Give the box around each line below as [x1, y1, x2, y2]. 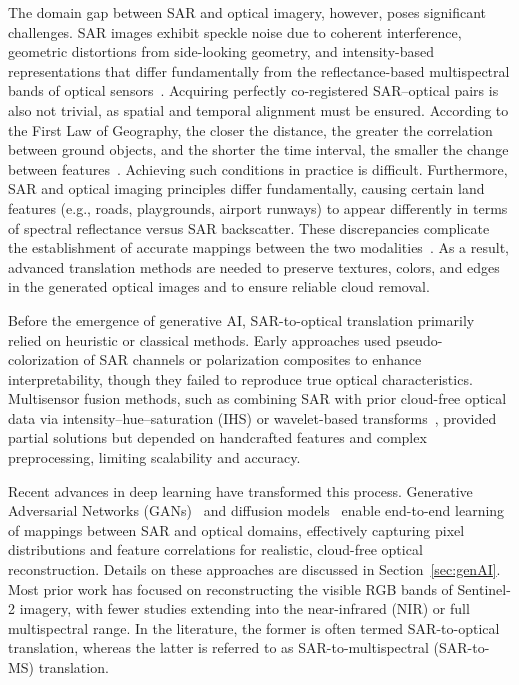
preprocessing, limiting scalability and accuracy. [8, 447, 301, 468]
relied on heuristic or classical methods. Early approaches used [8, 329, 392, 350]
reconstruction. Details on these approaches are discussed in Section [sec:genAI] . [8, 559, 501, 580]
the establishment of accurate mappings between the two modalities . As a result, [8, 237, 510, 258]
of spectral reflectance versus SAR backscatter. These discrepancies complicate [8, 217, 490, 238]
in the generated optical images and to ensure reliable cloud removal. [8, 276, 430, 297]
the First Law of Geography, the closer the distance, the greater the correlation [8, 119, 493, 140]
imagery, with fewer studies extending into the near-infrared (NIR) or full [19, 598, 470, 619]
